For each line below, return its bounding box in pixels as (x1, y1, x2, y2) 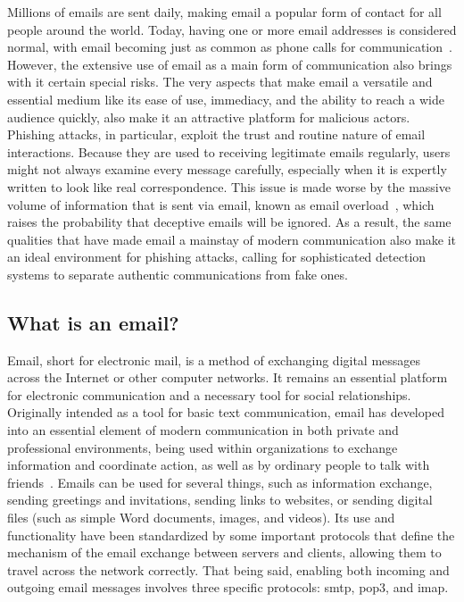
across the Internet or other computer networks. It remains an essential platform (7, 368, 448, 387)
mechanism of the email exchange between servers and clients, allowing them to (7, 543, 442, 562)
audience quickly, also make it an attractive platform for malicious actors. (7, 107, 410, 126)
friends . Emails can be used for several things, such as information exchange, (7, 472, 433, 491)
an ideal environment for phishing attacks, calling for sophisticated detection (7, 247, 427, 266)
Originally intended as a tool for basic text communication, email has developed (7, 403, 444, 422)
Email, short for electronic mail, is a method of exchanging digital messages (7, 350, 421, 369)
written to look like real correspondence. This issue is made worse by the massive (7, 177, 451, 196)
